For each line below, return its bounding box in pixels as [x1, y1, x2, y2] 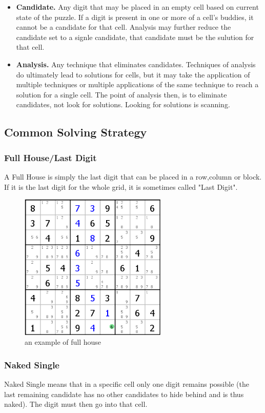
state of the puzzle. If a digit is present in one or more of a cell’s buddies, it [16, 11, 254, 22]
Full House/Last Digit [4, 151, 97, 164]
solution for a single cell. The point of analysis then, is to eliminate [16, 89, 227, 100]
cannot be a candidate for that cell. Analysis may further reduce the [16, 22, 231, 32]
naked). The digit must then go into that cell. [4, 399, 148, 409]
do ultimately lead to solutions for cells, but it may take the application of [16, 69, 250, 80]
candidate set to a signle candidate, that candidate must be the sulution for [16, 31, 254, 42]
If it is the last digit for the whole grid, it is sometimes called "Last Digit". [4, 181, 238, 192]
